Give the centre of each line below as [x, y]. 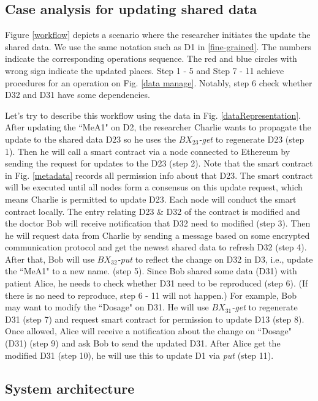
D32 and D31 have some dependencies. [78, 95]
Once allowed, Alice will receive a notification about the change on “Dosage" [148, 331]
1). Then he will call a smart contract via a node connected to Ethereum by [148, 151]
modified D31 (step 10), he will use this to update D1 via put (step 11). [139, 355]
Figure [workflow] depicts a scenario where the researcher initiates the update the [158, 35]
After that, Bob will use [50, 259]
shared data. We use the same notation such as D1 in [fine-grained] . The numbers [158, 46]
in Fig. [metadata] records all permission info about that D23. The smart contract [159, 175]
